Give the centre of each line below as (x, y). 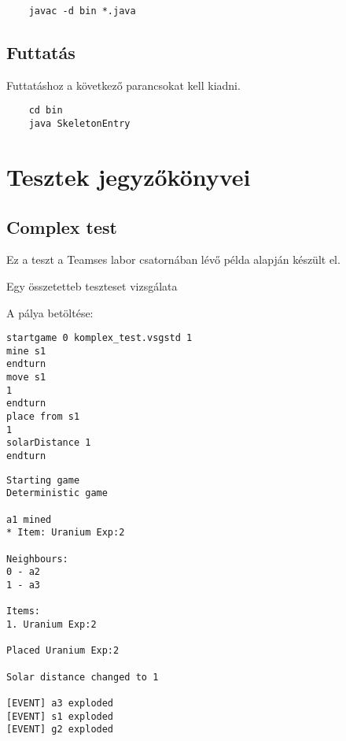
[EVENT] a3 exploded (60, 703)
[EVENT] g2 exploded (60, 730)
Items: (23, 611)
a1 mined (29, 519)
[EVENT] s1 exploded (60, 716)
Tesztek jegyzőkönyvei (129, 176)
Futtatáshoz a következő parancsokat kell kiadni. (123, 85)
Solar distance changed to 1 (83, 677)
